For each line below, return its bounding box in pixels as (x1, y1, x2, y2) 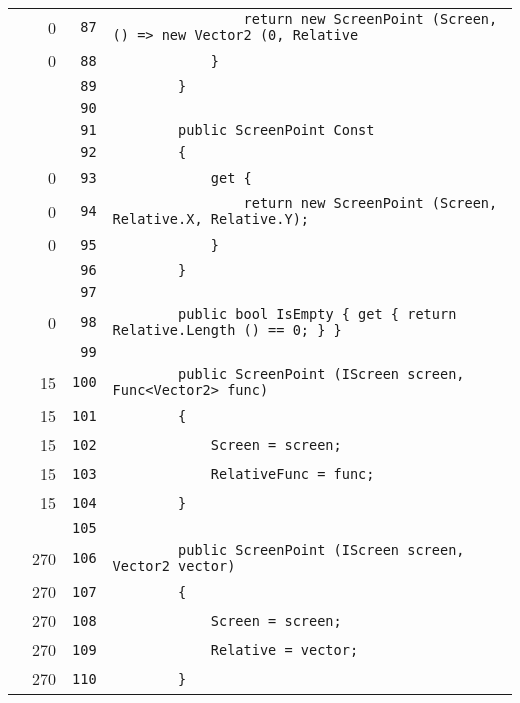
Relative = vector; (210, 641, 359, 658)
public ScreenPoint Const (178, 122, 375, 138)
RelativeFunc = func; (210, 465, 375, 482)
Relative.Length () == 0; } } (112, 322, 342, 338)
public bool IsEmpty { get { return (178, 306, 457, 322)
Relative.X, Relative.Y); (112, 211, 309, 227)
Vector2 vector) (112, 558, 236, 574)
